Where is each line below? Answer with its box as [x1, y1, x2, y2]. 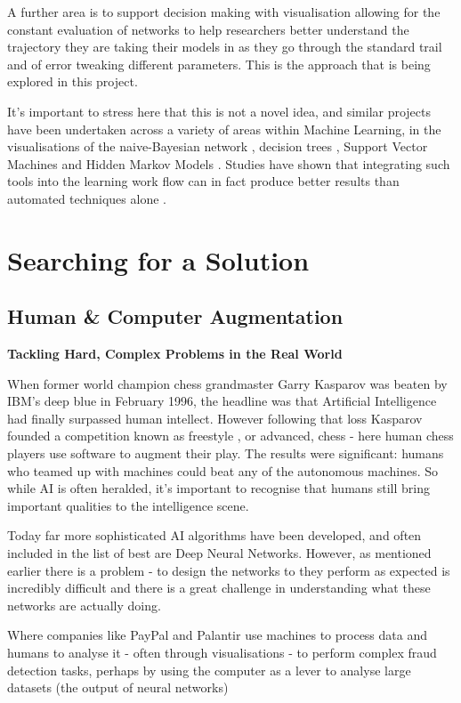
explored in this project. [7, 72, 138, 91]
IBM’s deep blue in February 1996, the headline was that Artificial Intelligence [7, 392, 437, 410]
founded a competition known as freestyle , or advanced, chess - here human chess [7, 426, 454, 445]
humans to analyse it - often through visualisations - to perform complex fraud [7, 643, 437, 662]
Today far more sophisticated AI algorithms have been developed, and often [7, 526, 422, 545]
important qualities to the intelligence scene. [7, 496, 249, 514]
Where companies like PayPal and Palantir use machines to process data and [7, 626, 428, 644]
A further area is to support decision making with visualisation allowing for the [7, 3, 441, 20]
